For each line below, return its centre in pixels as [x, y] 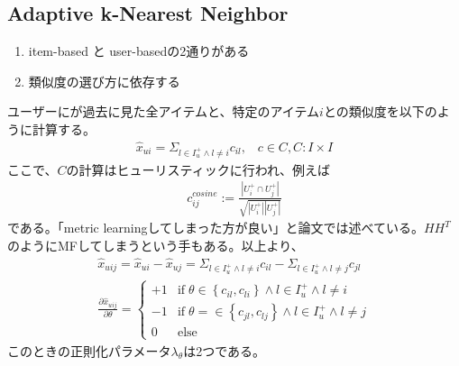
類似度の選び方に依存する [104, 81]
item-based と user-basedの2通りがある [139, 51]
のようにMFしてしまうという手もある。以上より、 [156, 245]
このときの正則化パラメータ [89, 350]
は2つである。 [225, 350]
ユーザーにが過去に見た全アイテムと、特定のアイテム [164, 111]
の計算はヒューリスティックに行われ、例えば [198, 169]
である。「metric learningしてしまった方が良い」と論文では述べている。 [216, 228]
